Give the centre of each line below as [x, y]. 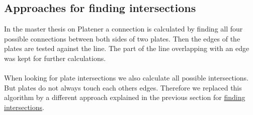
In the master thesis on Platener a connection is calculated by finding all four [123, 29]
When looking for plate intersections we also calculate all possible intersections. [126, 78]
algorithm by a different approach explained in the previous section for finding [125, 97]
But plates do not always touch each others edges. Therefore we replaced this [123, 87]
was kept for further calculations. [55, 58]
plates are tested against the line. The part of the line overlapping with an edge [127, 48]
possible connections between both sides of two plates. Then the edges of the [122, 38]
